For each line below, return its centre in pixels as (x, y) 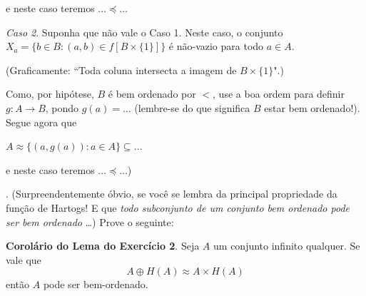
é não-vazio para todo (216, 46)
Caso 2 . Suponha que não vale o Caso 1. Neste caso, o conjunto (144, 32)
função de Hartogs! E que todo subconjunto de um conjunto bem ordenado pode (178, 207)
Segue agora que (41, 122)
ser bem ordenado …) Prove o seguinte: (90, 221)
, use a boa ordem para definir (279, 94)
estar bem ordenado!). (312, 107)
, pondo (62, 107)
